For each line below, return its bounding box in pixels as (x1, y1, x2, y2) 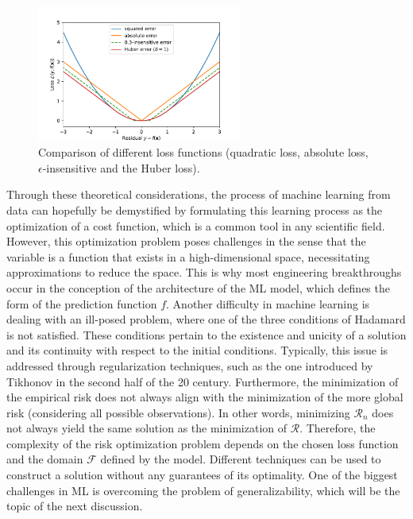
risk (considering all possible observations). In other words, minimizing (6, 404, 350, 420)
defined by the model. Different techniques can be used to (100, 451, 381, 467)
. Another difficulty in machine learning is (166, 295, 370, 312)
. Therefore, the (299, 420, 376, 436)
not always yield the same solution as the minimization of (6, 420, 288, 436)
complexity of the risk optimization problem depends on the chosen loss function (6, 435, 399, 451)
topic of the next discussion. (6, 498, 143, 514)
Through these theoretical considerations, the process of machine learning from (6, 186, 391, 203)
